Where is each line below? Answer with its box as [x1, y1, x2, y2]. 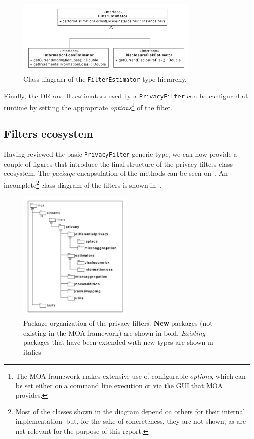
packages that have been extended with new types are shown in [23, 337, 213, 347]
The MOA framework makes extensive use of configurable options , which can [15, 370, 246, 381]
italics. [23, 347, 43, 357]
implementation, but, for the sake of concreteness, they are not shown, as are [15, 416, 246, 426]
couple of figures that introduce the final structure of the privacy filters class [4, 158, 233, 169]
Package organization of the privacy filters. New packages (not [23, 318, 212, 328]
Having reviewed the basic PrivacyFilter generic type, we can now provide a [4, 149, 237, 159]
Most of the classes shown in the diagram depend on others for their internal [15, 406, 245, 416]
